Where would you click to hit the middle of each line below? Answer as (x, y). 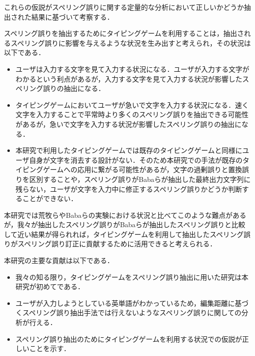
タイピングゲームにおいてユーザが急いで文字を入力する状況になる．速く (132, 104)
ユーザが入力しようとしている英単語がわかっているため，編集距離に (125, 303)
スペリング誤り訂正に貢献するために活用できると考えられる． (117, 244)
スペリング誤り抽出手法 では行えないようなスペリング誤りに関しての (132, 312)
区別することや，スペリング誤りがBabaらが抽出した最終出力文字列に (140, 179)
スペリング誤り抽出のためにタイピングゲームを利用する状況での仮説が (129, 339)
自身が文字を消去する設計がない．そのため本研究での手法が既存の (136, 160)
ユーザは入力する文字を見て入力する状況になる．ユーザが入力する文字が (132, 69)
